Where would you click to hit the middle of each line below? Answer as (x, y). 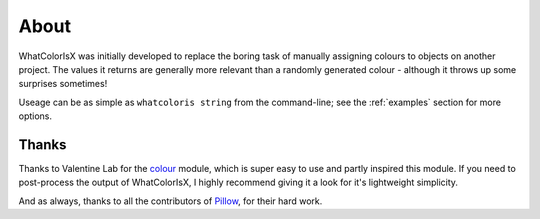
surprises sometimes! (63, 84)
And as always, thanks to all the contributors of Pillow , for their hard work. (170, 201)
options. (35, 116)
